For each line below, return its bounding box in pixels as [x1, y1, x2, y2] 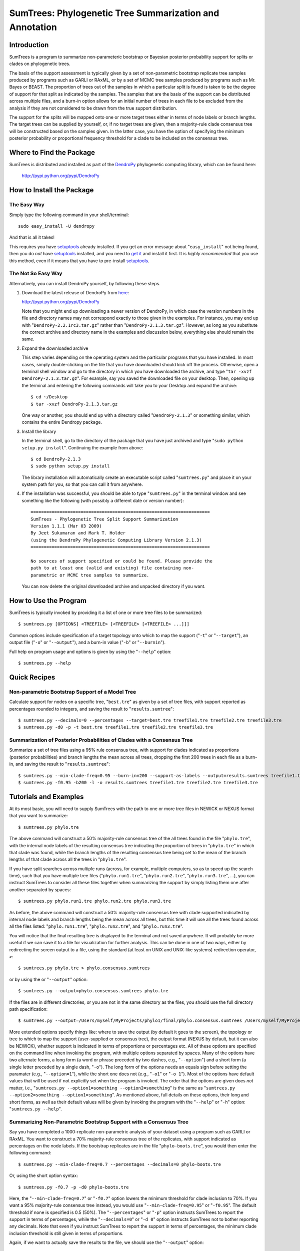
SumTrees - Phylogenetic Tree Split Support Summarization [30, 516, 178, 522]
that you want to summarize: [9, 813, 68, 819]
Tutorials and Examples [9, 792, 84, 801]
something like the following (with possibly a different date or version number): [21, 497, 184, 503]
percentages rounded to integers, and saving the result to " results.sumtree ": [9, 706, 174, 712]
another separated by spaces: [9, 886, 71, 893]
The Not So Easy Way [9, 270, 62, 277]
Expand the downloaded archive [21, 345, 88, 351]
